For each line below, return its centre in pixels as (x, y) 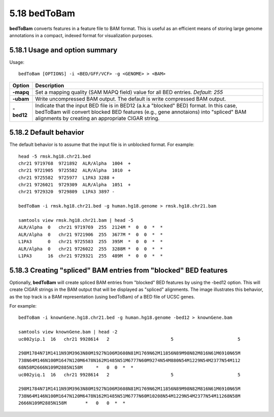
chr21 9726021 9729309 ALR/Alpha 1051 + (75, 185)
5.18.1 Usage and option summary (63, 50)
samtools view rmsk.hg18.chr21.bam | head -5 (76, 220)
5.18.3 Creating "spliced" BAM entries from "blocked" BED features (118, 270)
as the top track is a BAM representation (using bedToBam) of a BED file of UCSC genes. (102, 296)
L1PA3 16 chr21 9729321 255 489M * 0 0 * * (91, 256)
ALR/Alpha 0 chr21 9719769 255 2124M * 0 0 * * (91, 227)
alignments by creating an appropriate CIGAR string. (97, 118)
